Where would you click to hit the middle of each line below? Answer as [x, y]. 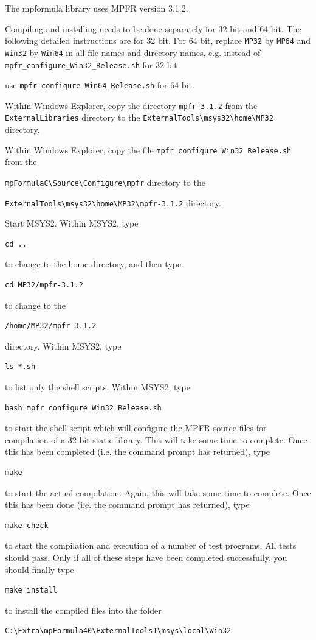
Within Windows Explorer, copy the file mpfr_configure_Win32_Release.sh [148, 149]
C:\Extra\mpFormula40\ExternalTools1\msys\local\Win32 [118, 631]
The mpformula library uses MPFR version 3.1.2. [97, 8]
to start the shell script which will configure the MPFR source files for [136, 428]
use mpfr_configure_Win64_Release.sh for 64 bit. [100, 85]
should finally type [39, 569]
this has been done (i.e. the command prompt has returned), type [127, 505]
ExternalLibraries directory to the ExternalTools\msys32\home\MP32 [139, 117]
